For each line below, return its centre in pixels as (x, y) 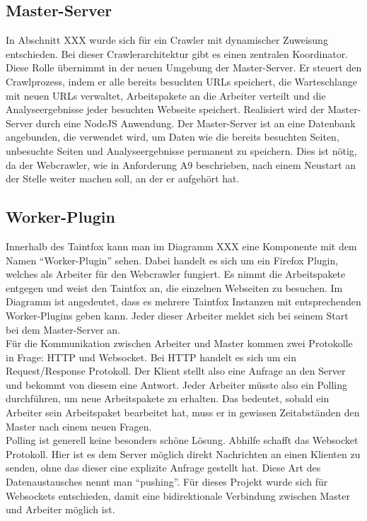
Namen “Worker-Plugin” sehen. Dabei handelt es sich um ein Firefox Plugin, (172, 260)
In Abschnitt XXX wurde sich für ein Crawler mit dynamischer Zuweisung (167, 40)
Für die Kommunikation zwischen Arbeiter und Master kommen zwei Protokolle (179, 343)
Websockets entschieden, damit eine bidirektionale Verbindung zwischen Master (178, 495)
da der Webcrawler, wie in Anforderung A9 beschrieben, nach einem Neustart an (181, 164)
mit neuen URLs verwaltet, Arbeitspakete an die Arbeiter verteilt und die (166, 95)
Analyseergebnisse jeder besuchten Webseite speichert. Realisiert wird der (165, 109)
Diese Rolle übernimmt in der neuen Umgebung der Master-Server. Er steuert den (184, 68)
